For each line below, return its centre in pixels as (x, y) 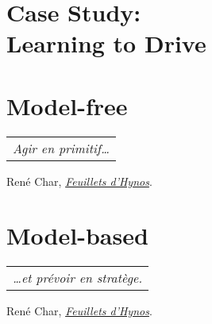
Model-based (77, 235)
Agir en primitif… (61, 148)
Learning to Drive (106, 43)
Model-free (67, 105)
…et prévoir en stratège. (78, 278)
